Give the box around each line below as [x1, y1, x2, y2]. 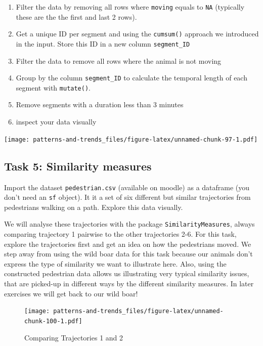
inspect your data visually [16, 116, 97, 127]
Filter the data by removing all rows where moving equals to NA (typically [16, 2, 245, 12]
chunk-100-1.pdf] [24, 317, 82, 325]
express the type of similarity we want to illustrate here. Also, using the [4, 258, 227, 269]
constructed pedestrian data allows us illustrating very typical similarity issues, [4, 268, 249, 279]
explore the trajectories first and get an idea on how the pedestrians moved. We [4, 238, 251, 249]
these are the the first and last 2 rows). [16, 11, 137, 22]
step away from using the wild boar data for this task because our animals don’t [4, 248, 253, 259]
